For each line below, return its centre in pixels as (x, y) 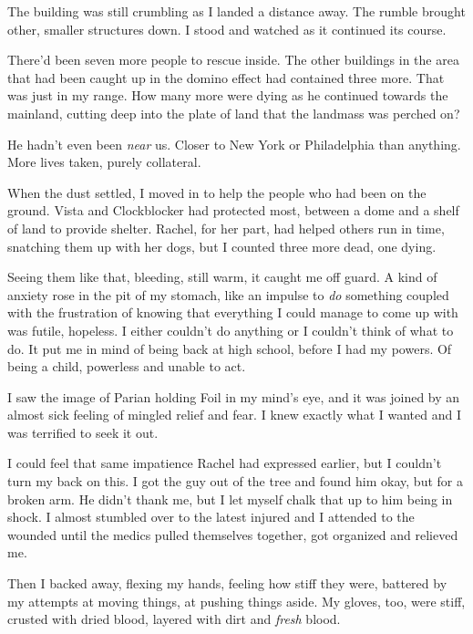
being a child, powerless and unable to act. (127, 366)
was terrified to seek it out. (83, 432)
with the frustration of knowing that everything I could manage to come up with (233, 312)
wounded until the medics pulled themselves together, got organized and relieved (233, 534)
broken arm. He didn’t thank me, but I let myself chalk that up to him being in (230, 499)
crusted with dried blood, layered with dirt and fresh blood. (174, 619)
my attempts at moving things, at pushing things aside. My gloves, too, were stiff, (236, 601)
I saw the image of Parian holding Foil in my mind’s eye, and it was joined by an (234, 396)
